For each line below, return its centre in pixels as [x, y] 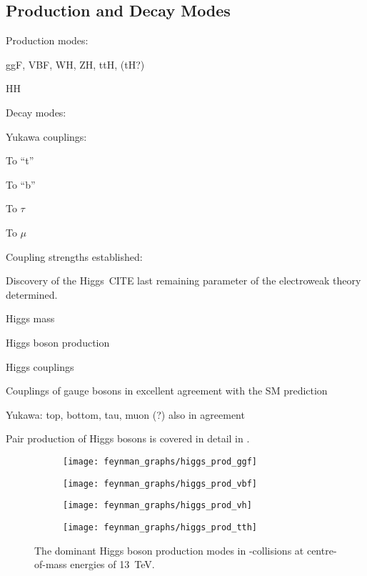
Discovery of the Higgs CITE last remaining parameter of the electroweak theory [183, 280]
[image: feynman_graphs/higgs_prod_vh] [157, 506]
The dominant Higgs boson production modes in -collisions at [169, 550]
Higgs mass [30, 318]
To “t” [20, 160]
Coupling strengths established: [74, 256]
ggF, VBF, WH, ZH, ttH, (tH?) [75, 64]
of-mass [51, 564]
